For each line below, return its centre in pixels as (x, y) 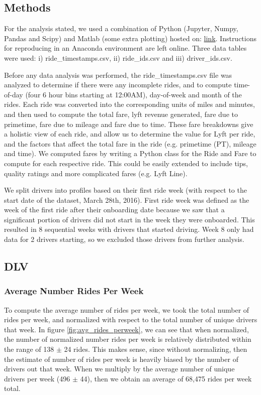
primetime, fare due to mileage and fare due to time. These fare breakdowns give (129, 124)
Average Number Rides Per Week (74, 291)
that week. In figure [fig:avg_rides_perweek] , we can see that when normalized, (126, 329)
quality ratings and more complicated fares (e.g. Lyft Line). (96, 173)
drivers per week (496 (37, 378)
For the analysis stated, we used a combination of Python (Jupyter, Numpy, (121, 28)
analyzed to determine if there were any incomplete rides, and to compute (118, 85)
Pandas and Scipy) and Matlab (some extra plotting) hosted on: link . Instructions (130, 38)
